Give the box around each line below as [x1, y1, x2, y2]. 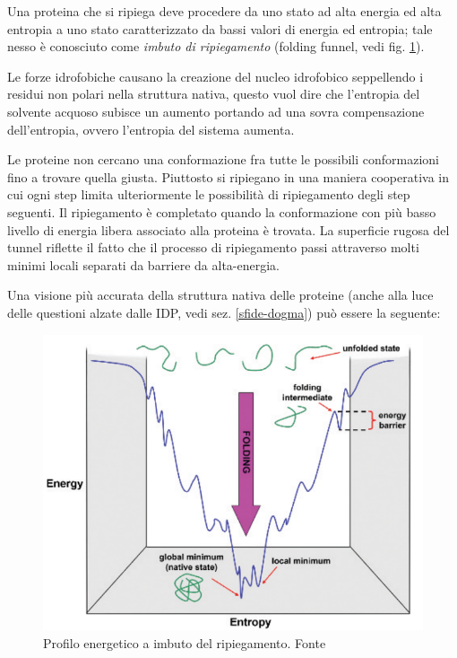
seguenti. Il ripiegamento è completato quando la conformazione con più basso [7, 202, 436, 221]
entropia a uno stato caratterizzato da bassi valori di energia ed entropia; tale [7, 19, 433, 38]
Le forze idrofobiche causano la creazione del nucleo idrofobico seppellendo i [7, 66, 424, 85]
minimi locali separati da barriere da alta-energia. [7, 255, 280, 274]
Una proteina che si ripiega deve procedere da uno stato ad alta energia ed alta [7, 2, 442, 20]
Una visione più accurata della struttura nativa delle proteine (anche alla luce [7, 285, 434, 304]
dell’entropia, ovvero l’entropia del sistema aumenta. [7, 119, 295, 138]
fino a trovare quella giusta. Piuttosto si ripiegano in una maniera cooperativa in [7, 167, 449, 186]
